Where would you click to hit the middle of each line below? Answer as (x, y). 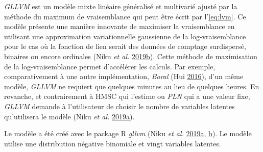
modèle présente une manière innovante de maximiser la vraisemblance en (119, 26)
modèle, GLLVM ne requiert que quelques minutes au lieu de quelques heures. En (132, 86)
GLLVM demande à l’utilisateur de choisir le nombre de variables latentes (119, 106)
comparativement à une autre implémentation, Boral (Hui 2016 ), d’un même (124, 76)
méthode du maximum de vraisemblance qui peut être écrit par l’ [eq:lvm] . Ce (125, 16)
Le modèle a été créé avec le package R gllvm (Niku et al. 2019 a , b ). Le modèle (128, 133)
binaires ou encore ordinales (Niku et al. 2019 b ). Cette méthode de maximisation (131, 56)
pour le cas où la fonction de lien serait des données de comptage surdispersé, (125, 46)
